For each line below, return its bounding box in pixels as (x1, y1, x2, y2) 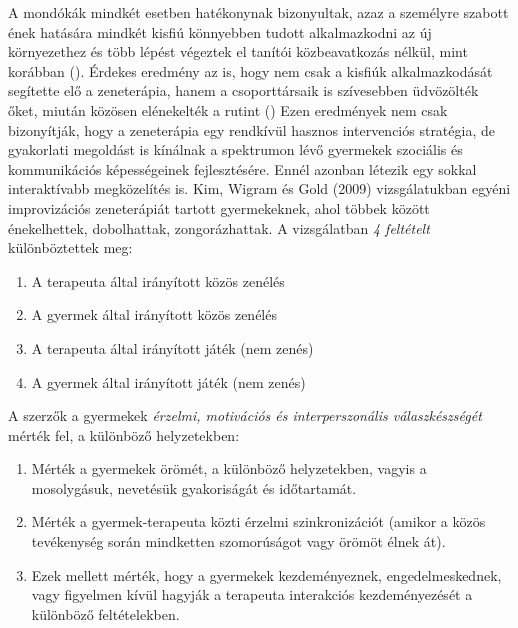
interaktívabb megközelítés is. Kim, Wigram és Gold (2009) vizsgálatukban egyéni (8, 178, 511, 199)
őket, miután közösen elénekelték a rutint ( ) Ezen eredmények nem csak (8, 99, 448, 120)
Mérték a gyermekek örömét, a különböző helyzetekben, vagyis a (31, 458, 427, 479)
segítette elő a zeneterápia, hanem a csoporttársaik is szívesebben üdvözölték (8, 80, 479, 101)
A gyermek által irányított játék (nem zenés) (31, 371, 306, 392)
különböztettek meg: (8, 237, 133, 258)
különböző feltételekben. (31, 603, 180, 624)
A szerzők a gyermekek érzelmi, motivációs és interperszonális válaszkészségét (8, 405, 482, 426)
